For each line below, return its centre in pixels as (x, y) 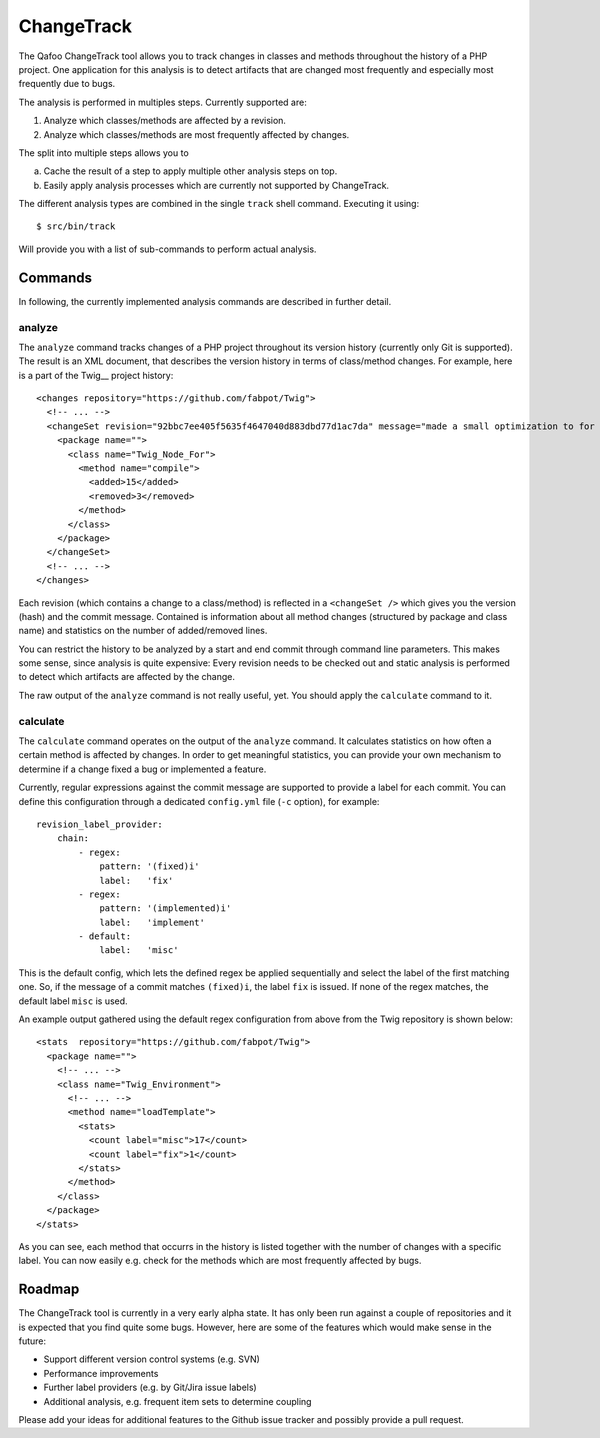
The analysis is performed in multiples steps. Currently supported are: (162, 102)
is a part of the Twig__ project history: (96, 375)
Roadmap (49, 1289)
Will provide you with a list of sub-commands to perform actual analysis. (167, 249)
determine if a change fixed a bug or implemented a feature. (142, 769)
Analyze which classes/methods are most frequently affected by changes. (196, 134)
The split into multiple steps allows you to (103, 152)
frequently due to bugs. (67, 84)
